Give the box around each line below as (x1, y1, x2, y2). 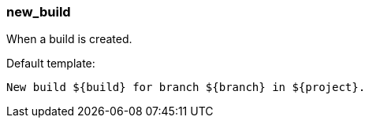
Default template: (6, 57, 95, 71)
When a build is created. (6, 32, 132, 46)
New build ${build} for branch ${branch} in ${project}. (6, 81, 366, 94)
